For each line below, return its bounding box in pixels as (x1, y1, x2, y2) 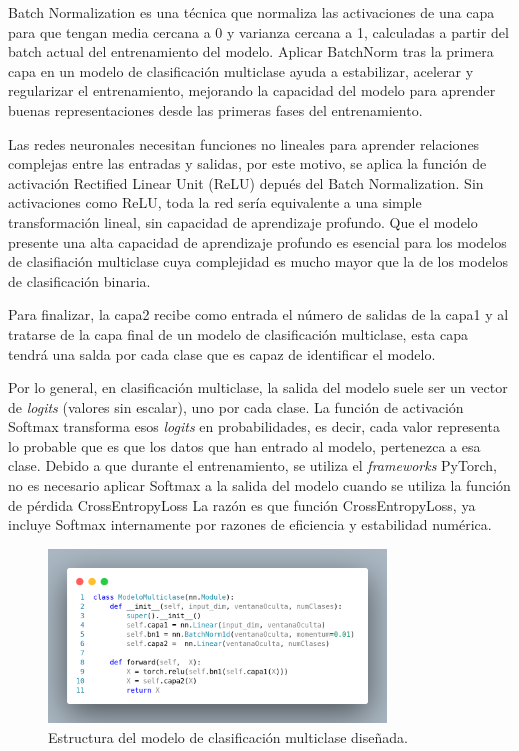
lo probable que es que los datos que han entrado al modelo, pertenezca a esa (8, 435, 481, 456)
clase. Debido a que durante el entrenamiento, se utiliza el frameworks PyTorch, (8, 455, 497, 476)
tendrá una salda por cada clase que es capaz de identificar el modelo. (8, 343, 436, 364)
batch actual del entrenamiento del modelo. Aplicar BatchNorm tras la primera (8, 41, 494, 62)
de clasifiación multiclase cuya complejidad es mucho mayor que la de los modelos (8, 251, 509, 272)
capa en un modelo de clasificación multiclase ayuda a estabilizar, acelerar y (8, 60, 474, 81)
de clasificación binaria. (8, 270, 151, 291)
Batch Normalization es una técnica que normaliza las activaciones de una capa (8, 2, 495, 22)
